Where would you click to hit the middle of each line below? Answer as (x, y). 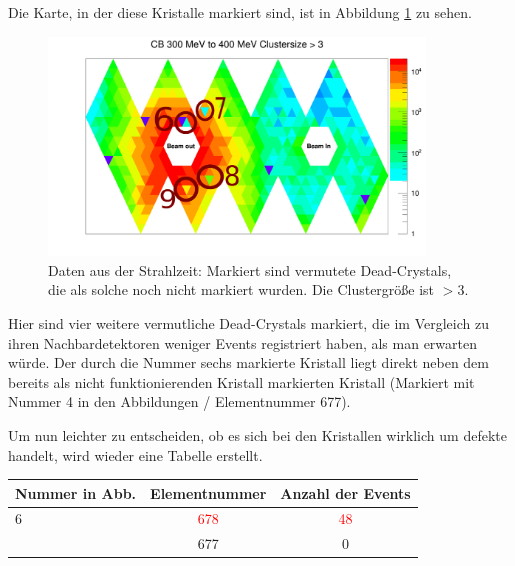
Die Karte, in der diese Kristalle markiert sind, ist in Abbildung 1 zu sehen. (240, 12)
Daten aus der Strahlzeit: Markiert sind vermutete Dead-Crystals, (250, 269)
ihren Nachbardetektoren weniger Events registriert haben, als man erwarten (242, 342)
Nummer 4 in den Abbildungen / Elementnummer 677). (179, 401)
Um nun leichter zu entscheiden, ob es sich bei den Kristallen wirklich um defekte (257, 434)
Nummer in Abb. (76, 492)
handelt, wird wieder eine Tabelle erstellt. (135, 454)
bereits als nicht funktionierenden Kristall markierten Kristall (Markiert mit (241, 381)
